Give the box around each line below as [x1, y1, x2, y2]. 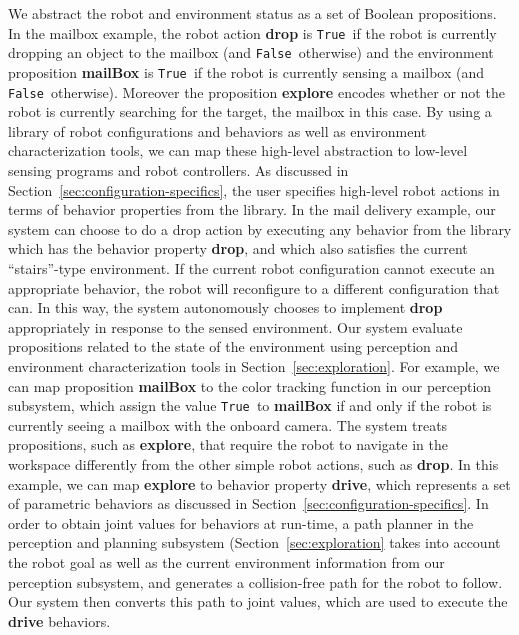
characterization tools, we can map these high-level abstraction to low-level [8, 140, 468, 161]
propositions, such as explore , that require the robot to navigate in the [8, 434, 448, 455]
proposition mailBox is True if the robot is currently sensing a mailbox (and [8, 61, 484, 82]
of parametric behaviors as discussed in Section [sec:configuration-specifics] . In [8, 493, 489, 514]
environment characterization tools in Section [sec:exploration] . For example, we [8, 355, 500, 376]
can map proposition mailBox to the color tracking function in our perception [8, 375, 492, 396]
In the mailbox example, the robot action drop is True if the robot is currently [8, 22, 497, 43]
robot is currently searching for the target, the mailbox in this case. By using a [8, 101, 492, 122]
